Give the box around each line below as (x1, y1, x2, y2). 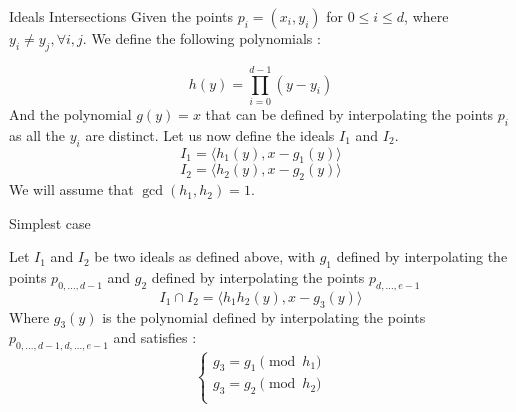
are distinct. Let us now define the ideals (85, 124, 335, 145)
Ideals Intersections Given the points (9, 6, 234, 26)
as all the (9, 124, 66, 145)
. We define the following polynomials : (82, 28, 321, 48)
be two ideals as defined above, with (94, 246, 316, 267)
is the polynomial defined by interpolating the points (102, 306, 426, 327)
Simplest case (9, 212, 91, 233)
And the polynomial (9, 103, 132, 124)
